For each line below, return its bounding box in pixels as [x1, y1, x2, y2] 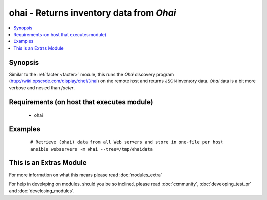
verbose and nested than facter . [9, 85, 75, 91]
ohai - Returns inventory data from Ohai [9, 7, 176, 18]
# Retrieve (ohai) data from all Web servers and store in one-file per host [30, 139, 223, 145]
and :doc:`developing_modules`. [9, 188, 75, 194]
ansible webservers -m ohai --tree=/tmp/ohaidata [30, 146, 153, 152]
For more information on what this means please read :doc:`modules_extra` [9, 172, 163, 178]
